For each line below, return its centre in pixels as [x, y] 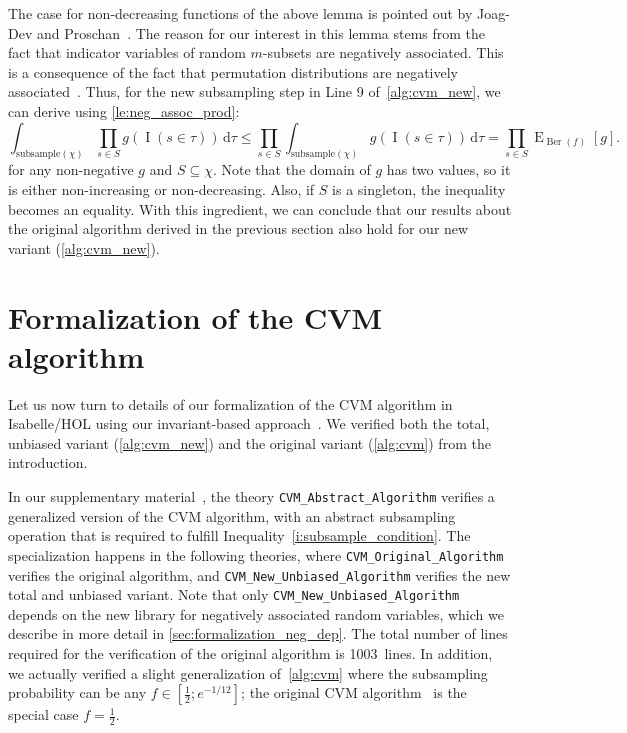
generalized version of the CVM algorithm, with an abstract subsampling [232, 515]
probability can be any [77, 692]
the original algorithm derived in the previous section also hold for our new [238, 228]
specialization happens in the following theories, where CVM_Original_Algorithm [256, 554]
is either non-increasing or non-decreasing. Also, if [161, 189]
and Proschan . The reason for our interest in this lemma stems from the [261, 32]
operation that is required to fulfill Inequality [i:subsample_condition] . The [239, 535]
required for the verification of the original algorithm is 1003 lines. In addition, [250, 653]
